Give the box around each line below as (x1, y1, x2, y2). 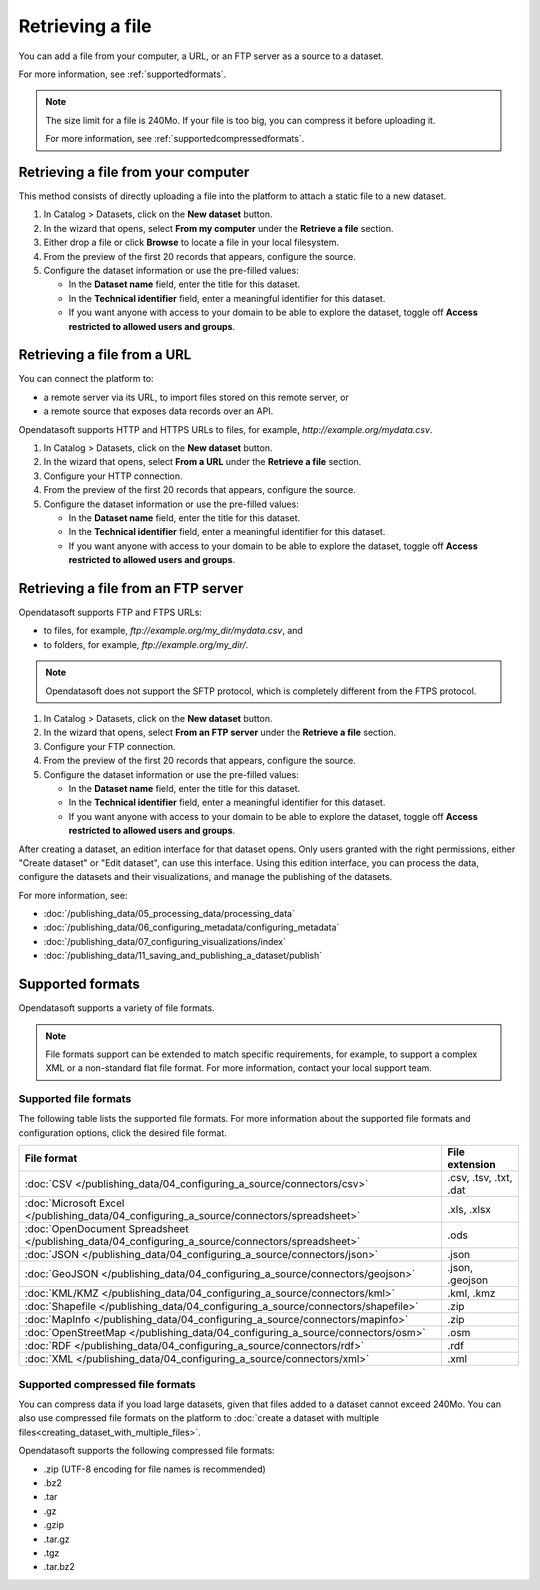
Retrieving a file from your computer (18, 163, 250, 180)
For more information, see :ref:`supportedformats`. (18, 68, 227, 80)
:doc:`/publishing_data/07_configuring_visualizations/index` (43, 935, 287, 947)
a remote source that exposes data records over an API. (43, 405, 274, 417)
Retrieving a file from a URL (18, 346, 192, 364)
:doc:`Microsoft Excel (24, 1196, 125, 1210)
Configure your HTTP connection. (43, 470, 184, 482)
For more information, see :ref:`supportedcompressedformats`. (45, 133, 305, 145)
